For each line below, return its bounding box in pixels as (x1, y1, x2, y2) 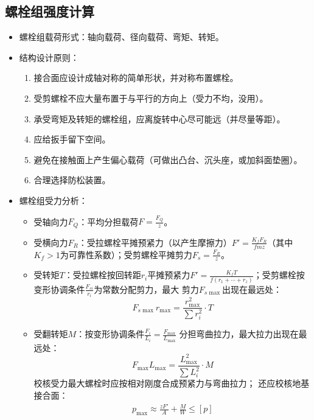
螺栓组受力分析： (19, 194, 88, 206)
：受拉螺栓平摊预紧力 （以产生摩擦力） (78, 236, 232, 248)
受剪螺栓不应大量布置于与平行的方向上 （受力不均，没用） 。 (33, 91, 268, 104)
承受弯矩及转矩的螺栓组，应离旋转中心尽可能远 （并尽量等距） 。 (33, 112, 285, 125)
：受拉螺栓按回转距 (64, 268, 141, 281)
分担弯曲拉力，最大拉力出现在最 (179, 327, 307, 340)
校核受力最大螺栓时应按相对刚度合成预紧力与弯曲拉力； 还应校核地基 (33, 377, 310, 390)
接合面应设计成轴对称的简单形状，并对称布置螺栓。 (33, 71, 239, 84)
